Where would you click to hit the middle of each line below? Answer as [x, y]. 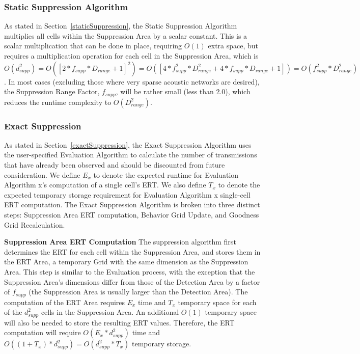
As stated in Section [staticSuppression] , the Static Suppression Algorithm [121, 26]
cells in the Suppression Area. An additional [110, 312]
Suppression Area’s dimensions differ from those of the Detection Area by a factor [132, 281]
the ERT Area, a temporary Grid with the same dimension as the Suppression [126, 262]
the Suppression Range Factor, [52, 91]
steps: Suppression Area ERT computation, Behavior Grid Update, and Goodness [132, 215]
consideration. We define [42, 174]
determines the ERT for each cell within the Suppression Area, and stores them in [132, 251]
